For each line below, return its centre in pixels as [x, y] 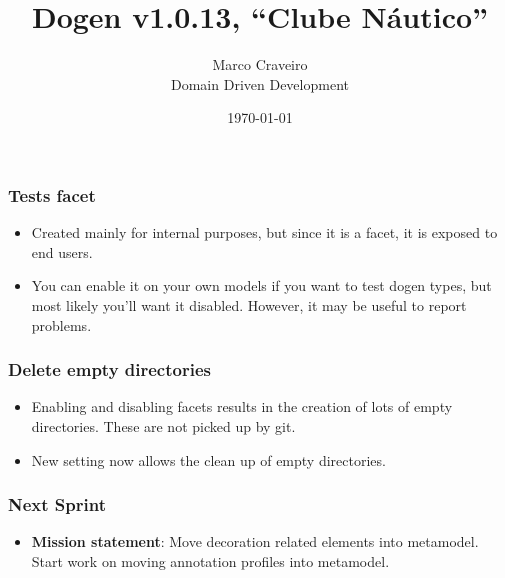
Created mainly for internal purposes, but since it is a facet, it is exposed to [264, 232]
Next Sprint [57, 504]
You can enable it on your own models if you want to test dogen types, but [261, 285]
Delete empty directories [109, 369]
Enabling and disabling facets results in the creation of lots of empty [242, 406]
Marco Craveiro [260, 64]
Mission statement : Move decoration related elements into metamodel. [255, 541]
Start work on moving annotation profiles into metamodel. [210, 560]
